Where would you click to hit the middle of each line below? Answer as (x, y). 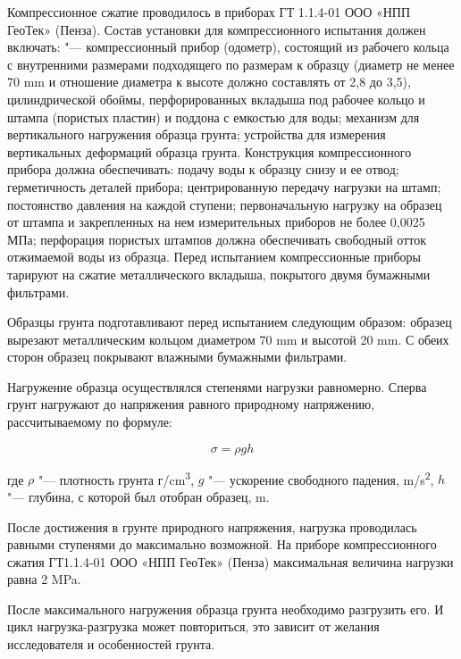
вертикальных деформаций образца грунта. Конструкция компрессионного (210, 151)
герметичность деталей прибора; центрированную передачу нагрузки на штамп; (224, 186)
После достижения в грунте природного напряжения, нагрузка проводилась (212, 526)
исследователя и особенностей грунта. (111, 644)
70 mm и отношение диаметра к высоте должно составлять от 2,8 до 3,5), (209, 82)
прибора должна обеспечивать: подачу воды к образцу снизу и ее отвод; (203, 169)
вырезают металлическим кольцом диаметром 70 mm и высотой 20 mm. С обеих (228, 339)
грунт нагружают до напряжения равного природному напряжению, (191, 404)
